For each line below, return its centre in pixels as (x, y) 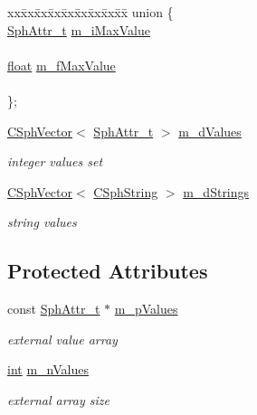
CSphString (126, 191)
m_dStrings (216, 191)
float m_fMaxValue (62, 65)
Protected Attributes (108, 271)
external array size (58, 399)
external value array (62, 339)
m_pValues (146, 309)
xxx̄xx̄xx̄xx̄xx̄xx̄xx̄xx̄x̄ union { (90, 12)
